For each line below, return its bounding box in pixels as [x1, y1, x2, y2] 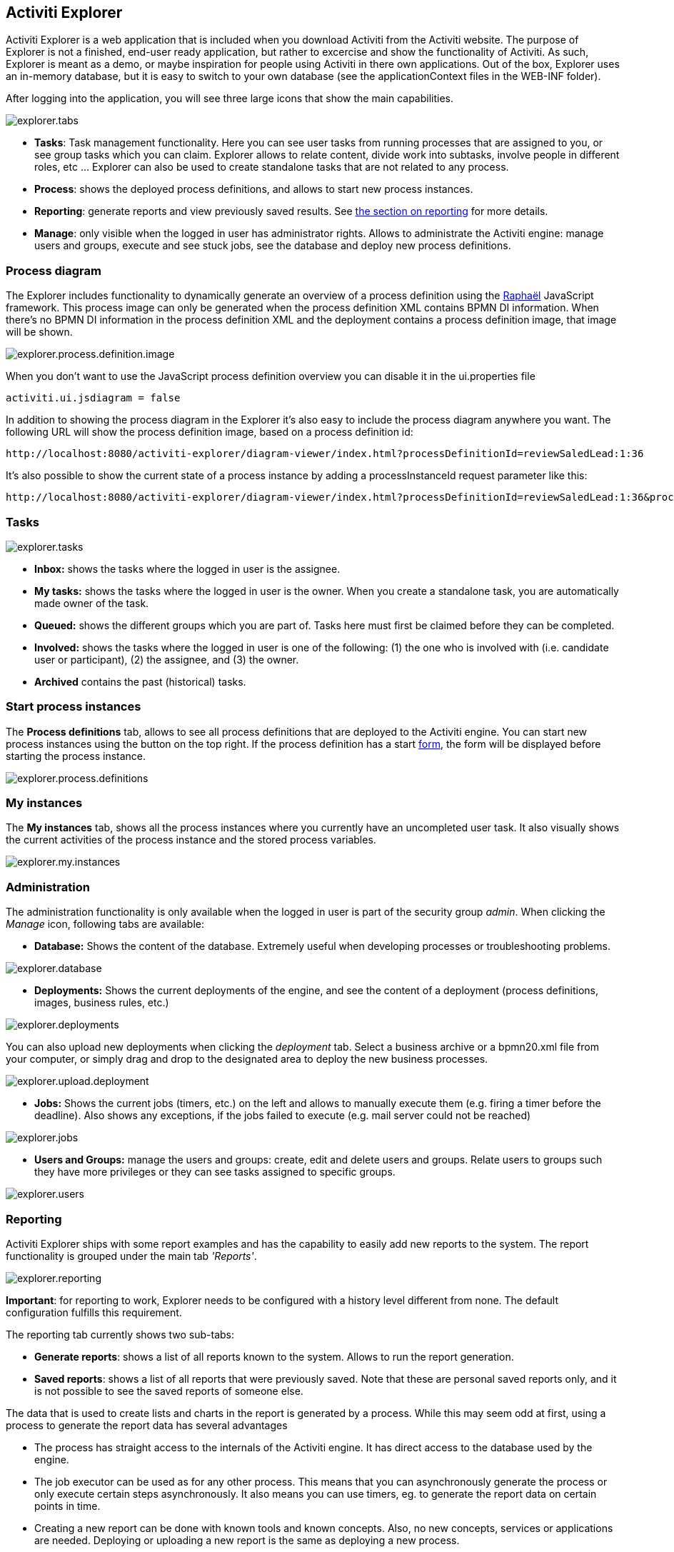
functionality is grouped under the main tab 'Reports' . [6, 1249, 257, 1262]
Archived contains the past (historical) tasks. [34, 675, 246, 688]
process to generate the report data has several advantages [6, 1418, 288, 1431]
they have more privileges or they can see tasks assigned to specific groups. [34, 1166, 396, 1178]
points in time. [34, 1499, 101, 1512]
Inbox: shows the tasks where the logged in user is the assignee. [34, 562, 341, 575]
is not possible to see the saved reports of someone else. [34, 1384, 303, 1397]
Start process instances [6, 699, 141, 714]
